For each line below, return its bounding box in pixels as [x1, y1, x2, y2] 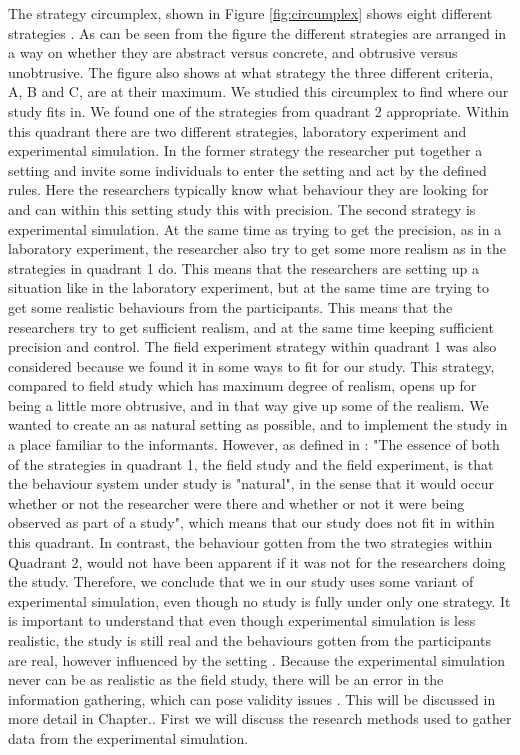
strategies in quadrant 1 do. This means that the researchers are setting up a [8, 257, 479, 278]
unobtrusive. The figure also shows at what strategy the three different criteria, [8, 61, 494, 82]
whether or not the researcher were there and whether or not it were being [8, 492, 465, 513]
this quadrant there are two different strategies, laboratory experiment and [8, 120, 467, 141]
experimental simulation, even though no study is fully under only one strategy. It [8, 590, 511, 611]
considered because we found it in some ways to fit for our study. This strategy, [8, 355, 495, 376]
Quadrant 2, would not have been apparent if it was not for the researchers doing [8, 551, 506, 572]
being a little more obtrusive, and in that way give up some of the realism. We [8, 394, 489, 415]
